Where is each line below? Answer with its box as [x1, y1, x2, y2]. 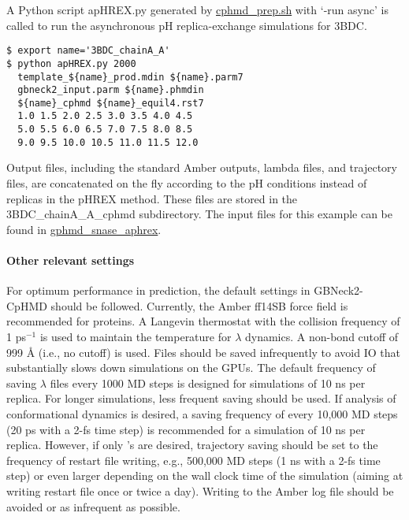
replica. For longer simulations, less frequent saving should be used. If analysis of [6, 390, 396, 407]
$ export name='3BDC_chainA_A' [6, 45, 170, 57]
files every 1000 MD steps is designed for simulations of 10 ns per [50, 374, 366, 391]
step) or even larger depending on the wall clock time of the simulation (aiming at [6, 467, 403, 484]
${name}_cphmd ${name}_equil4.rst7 [17, 97, 204, 109]
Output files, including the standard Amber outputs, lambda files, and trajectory [6, 159, 397, 176]
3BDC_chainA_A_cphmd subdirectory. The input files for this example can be [6, 206, 392, 222]
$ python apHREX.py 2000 [6, 58, 136, 69]
